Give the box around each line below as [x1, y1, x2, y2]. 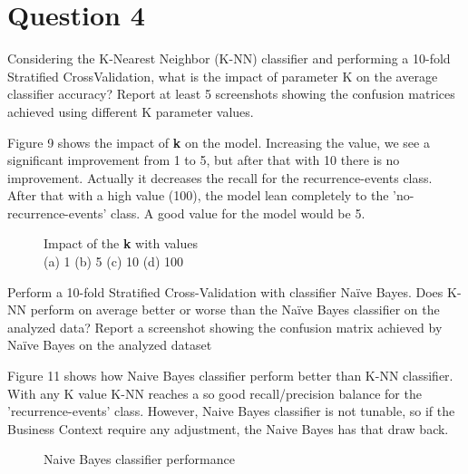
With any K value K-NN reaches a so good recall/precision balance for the [7, 383, 422, 402]
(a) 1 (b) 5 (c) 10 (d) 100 [44, 252, 183, 271]
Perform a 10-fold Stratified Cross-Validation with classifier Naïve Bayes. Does [7, 282, 444, 301]
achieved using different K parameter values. [7, 102, 254, 121]
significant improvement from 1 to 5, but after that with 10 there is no [7, 150, 400, 169]
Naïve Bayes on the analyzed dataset [7, 335, 212, 354]
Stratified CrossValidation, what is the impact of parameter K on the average [7, 66, 438, 85]
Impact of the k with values [44, 234, 198, 253]
